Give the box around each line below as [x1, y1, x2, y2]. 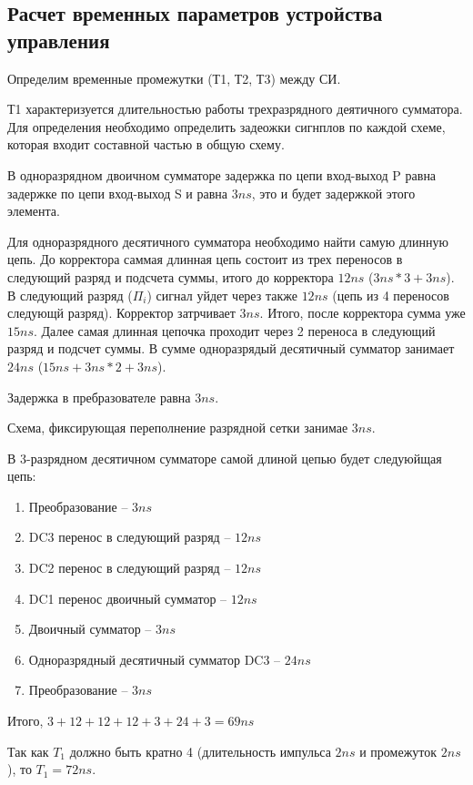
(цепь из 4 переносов [332, 285, 449, 304]
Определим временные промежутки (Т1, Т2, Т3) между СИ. [7, 68, 341, 87]
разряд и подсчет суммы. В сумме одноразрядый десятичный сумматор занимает [7, 339, 455, 358]
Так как [7, 741, 49, 760]
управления [7, 25, 110, 54]
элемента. [7, 201, 60, 220]
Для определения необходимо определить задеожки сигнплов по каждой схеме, [7, 117, 446, 136]
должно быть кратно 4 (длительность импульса [69, 741, 331, 760]
